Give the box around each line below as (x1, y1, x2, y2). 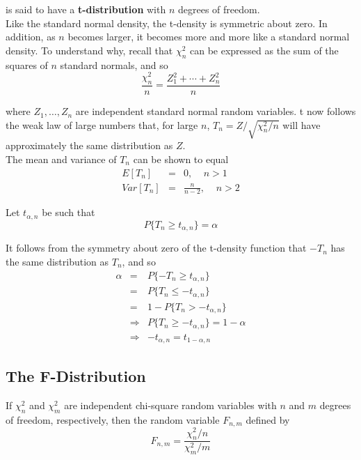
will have (282, 117, 321, 132)
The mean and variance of (6, 152, 117, 166)
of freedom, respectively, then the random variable (6, 413, 220, 427)
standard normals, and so (60, 57, 168, 72)
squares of (6, 57, 48, 72)
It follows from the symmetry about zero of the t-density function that (6, 240, 307, 255)
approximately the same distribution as (6, 138, 173, 153)
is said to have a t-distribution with (6, 2, 166, 16)
